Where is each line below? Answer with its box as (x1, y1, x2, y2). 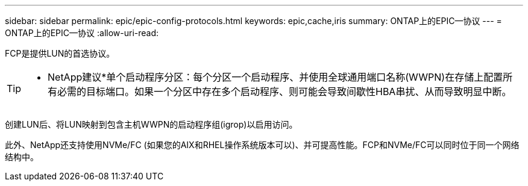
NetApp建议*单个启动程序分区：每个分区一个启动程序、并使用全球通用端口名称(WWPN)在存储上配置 (48, 71, 503, 83)
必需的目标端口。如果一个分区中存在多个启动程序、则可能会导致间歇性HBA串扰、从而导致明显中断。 (57, 85, 512, 98)
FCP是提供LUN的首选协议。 (5, 48, 115, 58)
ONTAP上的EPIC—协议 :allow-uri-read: (5, 28, 159, 38)
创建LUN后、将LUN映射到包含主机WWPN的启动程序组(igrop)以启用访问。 (5, 119, 298, 129)
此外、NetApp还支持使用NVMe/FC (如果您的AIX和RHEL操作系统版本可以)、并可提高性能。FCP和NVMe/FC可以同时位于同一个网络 (5, 140, 520, 150)
